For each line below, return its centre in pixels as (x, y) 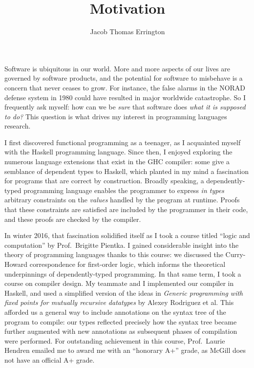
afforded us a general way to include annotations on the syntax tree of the (115, 312)
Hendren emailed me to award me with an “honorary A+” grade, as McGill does (125, 350)
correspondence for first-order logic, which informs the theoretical (127, 264)
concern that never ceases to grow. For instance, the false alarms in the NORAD (125, 87)
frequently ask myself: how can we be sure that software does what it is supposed (125, 107)
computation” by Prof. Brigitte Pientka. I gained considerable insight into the (122, 245)
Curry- (235, 254)
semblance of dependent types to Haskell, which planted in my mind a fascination (127, 171)
